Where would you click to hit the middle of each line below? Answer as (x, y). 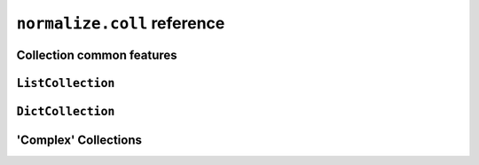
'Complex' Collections (79, 141)
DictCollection (66, 112)
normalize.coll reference (121, 23)
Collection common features (97, 55)
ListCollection (66, 83)
